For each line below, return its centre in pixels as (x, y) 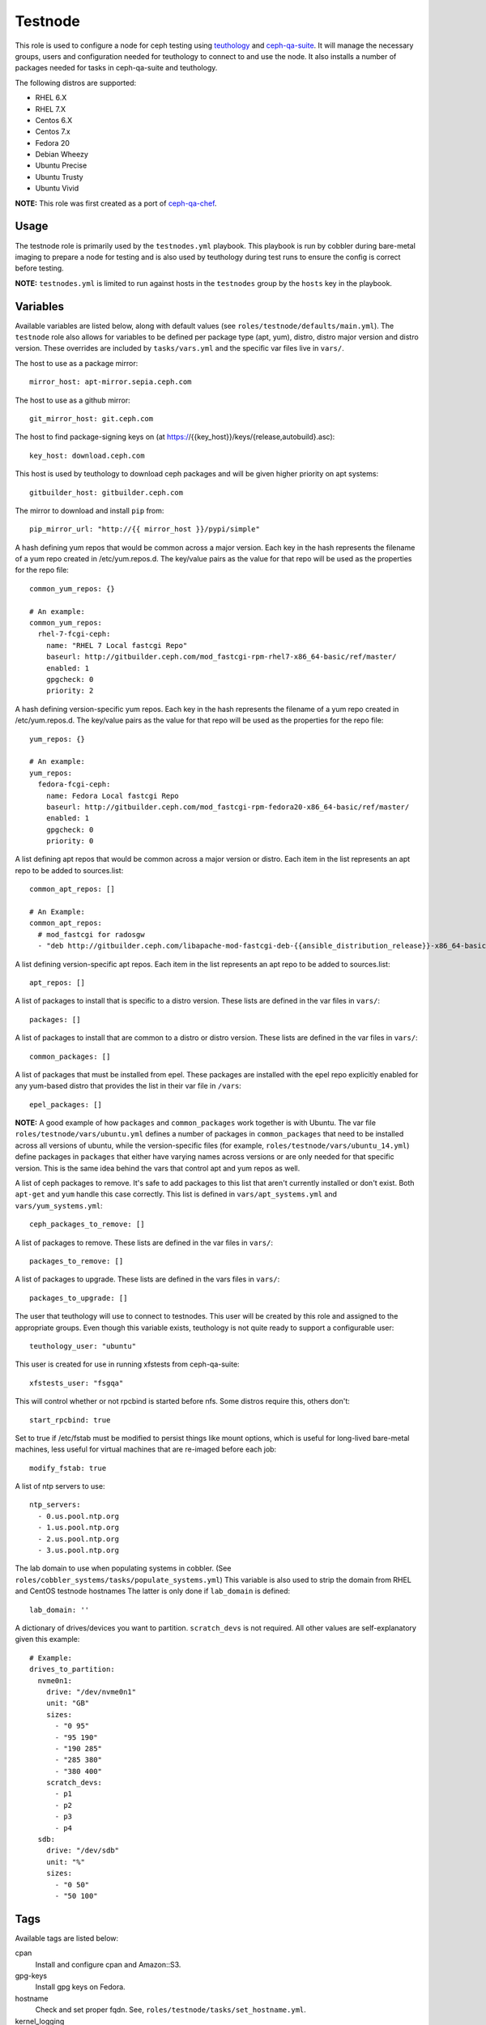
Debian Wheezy (62, 155)
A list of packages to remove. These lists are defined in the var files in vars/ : (144, 1243)
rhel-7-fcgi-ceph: (74, 634)
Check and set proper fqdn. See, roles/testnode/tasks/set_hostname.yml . (171, 2010)
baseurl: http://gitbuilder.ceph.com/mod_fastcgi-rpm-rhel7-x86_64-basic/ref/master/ (221, 657)
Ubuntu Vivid (57, 188)
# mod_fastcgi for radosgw (91, 934)
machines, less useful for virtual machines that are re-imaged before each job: (146, 1449)
